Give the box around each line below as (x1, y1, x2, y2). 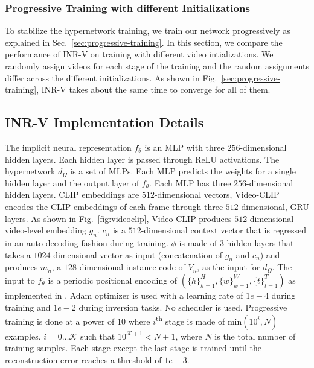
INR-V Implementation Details (5, 113, 204, 132)
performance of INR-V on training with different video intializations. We (5, 48, 274, 60)
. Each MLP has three (149, 176, 231, 189)
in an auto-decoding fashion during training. (5, 236, 168, 249)
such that (80, 329, 115, 342)
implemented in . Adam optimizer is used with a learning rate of (5, 288, 243, 301)
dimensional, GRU (241, 200, 309, 212)
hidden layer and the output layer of (5, 176, 139, 189)
